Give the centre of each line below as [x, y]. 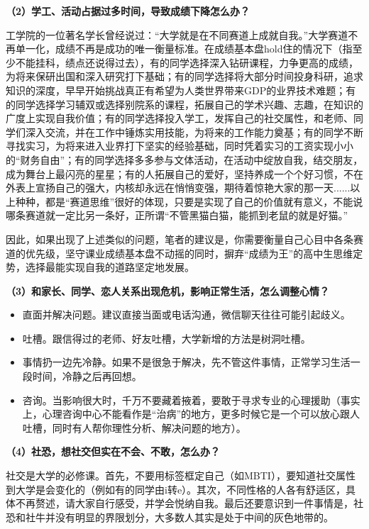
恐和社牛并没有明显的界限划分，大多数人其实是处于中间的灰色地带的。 [170, 517]
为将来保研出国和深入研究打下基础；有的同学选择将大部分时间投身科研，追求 [184, 76]
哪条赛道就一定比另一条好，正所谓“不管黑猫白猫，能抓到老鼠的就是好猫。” [177, 215]
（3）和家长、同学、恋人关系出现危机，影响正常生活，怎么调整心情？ [168, 290]
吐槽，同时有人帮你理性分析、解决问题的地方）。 [134, 427]
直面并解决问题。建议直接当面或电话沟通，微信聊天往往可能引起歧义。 [186, 314]
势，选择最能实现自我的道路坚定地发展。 [100, 267]
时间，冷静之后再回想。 [87, 376]
